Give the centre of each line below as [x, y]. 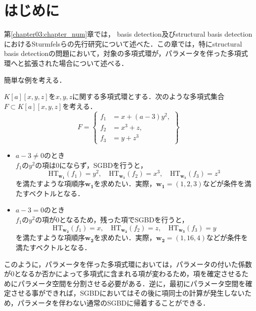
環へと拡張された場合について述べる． [66, 63]
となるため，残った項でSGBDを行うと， [124, 219]
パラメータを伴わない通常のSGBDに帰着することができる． [113, 302]
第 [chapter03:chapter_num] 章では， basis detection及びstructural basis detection [128, 34]
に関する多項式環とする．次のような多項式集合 [148, 96]
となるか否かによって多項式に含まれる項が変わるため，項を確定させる [128, 274]
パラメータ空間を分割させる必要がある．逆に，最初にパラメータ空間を [131, 283]
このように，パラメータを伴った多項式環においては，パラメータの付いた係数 [128, 264]
